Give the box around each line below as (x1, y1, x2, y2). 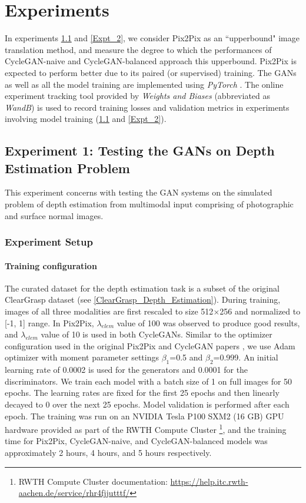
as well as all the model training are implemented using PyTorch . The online (5, 78, 284, 90)
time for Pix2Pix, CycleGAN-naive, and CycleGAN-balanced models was (5, 435, 268, 447)
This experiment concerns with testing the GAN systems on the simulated (5, 186, 272, 198)
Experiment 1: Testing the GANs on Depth (5, 141, 275, 160)
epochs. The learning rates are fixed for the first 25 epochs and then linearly (5, 386, 280, 399)
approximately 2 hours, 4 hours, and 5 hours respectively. (5, 446, 212, 459)
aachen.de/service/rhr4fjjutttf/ (18, 487, 130, 499)
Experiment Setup (5, 234, 93, 249)
